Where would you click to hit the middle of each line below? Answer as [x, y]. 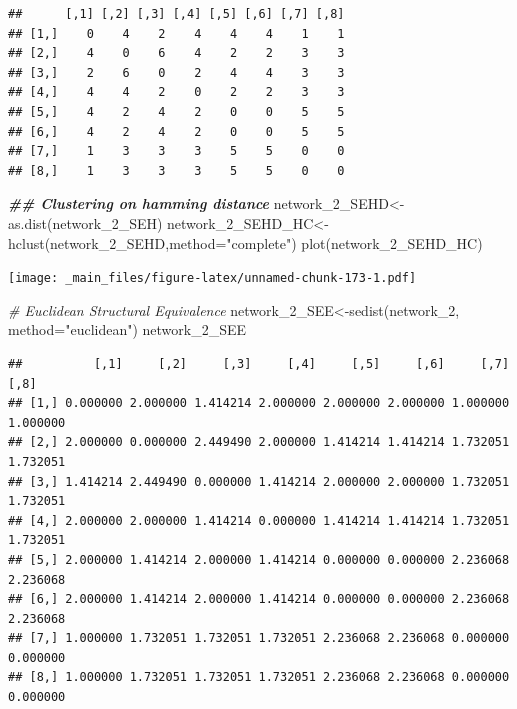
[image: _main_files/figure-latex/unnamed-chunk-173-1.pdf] [212, 278]
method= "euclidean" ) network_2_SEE [127, 329]
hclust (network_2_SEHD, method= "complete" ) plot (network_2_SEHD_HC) [245, 242]
